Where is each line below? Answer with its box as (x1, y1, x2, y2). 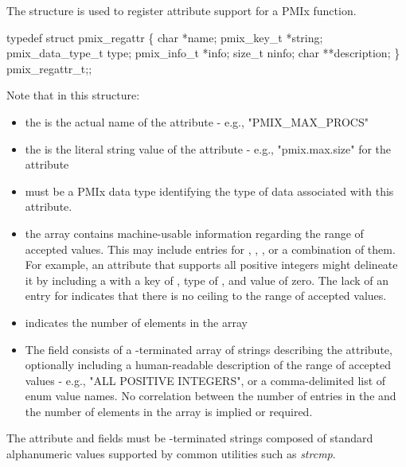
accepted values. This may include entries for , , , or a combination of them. (25, 240, 396, 257)
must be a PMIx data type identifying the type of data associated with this (25, 182, 394, 199)
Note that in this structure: (6, 87, 140, 103)
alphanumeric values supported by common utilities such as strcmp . (6, 446, 336, 462)
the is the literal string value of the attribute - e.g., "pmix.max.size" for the (25, 140, 392, 157)
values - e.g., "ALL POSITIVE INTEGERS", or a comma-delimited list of (25, 372, 386, 388)
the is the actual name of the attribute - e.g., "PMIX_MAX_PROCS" (25, 113, 369, 130)
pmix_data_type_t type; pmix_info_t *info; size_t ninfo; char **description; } (6, 45, 400, 61)
